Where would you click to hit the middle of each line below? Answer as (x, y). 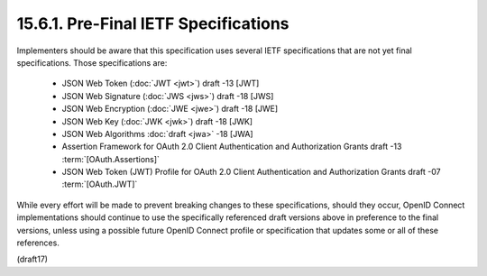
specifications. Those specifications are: (92, 62)
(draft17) (32, 259)
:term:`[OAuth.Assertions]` (110, 159)
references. (38, 243)
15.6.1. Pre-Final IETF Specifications (153, 23)
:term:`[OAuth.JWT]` (100, 184)
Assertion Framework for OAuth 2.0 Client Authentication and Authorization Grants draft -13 (232, 147)
